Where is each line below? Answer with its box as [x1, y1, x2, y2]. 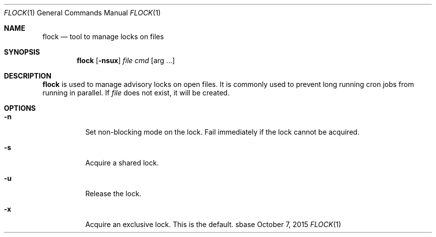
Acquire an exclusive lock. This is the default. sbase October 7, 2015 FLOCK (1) [85, 220, 341, 229]
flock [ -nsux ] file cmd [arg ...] [77, 56, 175, 65]
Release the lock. [85, 189, 141, 198]
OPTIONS [4, 104, 36, 112]
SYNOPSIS [4, 48, 40, 56]
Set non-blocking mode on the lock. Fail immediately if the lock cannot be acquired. [85, 128, 360, 136]
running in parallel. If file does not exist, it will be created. [42, 88, 230, 97]
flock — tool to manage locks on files [42, 32, 164, 41]
